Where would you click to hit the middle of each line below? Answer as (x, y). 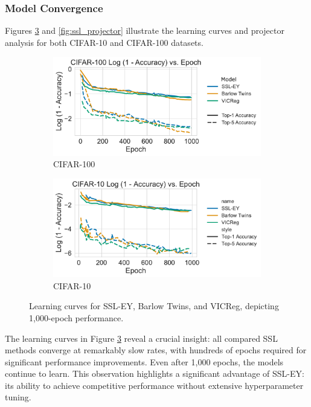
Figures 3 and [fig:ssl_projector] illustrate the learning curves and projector (145, 30)
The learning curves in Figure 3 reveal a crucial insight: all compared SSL (141, 338)
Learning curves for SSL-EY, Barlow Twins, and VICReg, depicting (154, 306)
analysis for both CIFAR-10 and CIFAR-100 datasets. (104, 42)
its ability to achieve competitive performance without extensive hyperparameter (154, 385)
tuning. (18, 397)
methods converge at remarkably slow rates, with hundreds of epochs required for (156, 350)
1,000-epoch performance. (76, 317)
